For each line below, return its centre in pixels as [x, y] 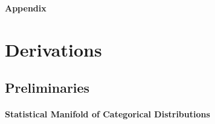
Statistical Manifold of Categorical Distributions [107, 114]
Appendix [26, 8]
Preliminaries [47, 88]
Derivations [53, 49]
